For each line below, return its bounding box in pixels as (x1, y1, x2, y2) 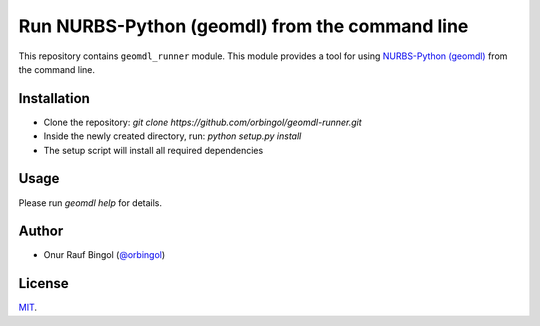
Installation (18, 90, 90, 107)
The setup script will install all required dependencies (43, 144, 264, 156)
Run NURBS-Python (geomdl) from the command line (18, 15, 469, 37)
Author (18, 223, 64, 240)
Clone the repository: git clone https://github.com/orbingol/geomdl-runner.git (43, 116, 362, 128)
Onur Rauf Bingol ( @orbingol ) (43, 249, 166, 261)
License (18, 275, 69, 292)
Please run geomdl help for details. (18, 196, 163, 209)
